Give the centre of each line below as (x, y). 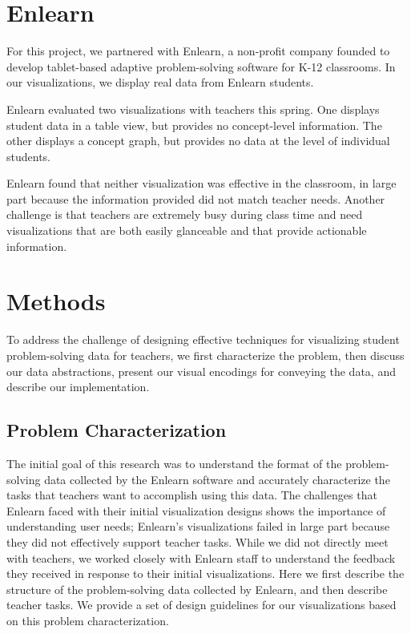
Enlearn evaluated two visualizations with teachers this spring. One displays (193, 109)
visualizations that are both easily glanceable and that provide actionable (187, 230)
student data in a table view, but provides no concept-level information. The (194, 125)
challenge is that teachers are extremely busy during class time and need (185, 214)
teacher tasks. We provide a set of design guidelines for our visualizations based (201, 605)
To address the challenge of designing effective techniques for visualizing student (203, 339)
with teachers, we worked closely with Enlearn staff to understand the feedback (201, 557)
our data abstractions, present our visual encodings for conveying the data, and (201, 371)
